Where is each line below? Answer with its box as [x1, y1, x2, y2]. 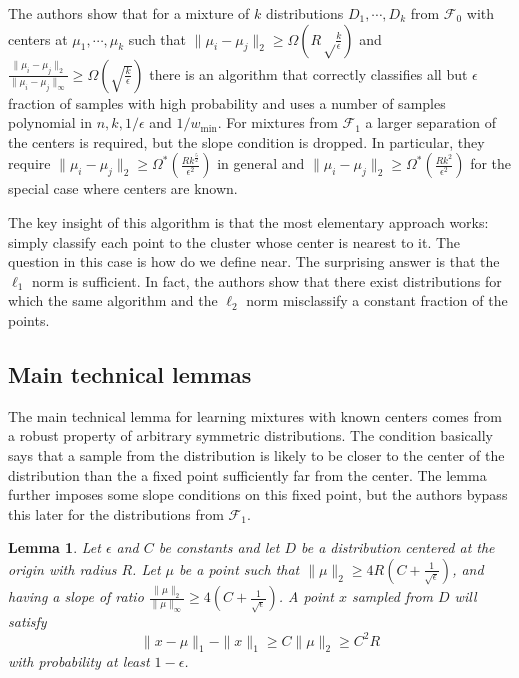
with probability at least [8, 651, 150, 672]
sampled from [351, 586, 433, 607]
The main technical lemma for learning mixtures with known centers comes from [8, 405, 502, 426]
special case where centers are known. [8, 178, 238, 199]
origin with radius [8, 558, 117, 579]
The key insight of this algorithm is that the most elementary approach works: [8, 211, 489, 232]
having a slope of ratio [8, 586, 144, 607]
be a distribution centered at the [300, 537, 495, 558]
